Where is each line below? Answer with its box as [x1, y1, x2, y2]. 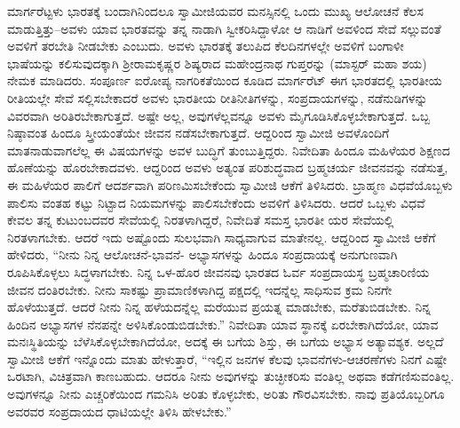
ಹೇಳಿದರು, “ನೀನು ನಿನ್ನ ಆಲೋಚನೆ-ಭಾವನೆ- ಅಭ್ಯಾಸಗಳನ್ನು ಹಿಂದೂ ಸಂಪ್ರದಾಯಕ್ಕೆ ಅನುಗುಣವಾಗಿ [7, 245, 398, 264]
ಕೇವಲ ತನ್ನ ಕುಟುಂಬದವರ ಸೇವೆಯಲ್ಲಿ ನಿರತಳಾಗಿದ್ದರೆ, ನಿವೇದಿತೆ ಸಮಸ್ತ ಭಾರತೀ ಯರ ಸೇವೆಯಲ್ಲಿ [7, 210, 394, 229]
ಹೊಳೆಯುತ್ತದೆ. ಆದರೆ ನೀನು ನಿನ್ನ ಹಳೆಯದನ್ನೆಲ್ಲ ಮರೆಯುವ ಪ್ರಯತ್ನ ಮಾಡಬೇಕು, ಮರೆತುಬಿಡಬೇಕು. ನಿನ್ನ [7, 297, 431, 316]
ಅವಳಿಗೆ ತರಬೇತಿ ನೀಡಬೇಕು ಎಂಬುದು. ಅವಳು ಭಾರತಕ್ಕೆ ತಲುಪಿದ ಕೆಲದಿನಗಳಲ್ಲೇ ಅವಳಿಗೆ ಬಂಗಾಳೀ [7, 36, 404, 55]
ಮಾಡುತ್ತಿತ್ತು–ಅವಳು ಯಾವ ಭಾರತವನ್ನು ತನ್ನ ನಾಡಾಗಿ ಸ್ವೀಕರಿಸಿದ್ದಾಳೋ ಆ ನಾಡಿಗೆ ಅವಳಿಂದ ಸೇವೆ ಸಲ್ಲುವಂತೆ [7, 19, 441, 37]
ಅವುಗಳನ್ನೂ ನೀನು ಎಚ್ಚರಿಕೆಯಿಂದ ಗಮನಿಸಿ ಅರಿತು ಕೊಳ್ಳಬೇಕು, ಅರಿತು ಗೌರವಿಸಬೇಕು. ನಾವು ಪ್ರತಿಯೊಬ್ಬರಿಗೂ [7, 384, 445, 403]
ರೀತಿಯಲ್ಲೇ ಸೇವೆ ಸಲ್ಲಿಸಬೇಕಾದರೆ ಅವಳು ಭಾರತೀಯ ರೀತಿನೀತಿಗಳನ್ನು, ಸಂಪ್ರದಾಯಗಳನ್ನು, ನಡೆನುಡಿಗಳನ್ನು [7, 88, 428, 107]
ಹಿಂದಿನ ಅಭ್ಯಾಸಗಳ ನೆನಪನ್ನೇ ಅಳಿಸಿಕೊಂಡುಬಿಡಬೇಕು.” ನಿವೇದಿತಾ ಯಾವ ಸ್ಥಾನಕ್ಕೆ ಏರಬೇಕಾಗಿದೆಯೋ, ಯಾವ [7, 314, 439, 333]
